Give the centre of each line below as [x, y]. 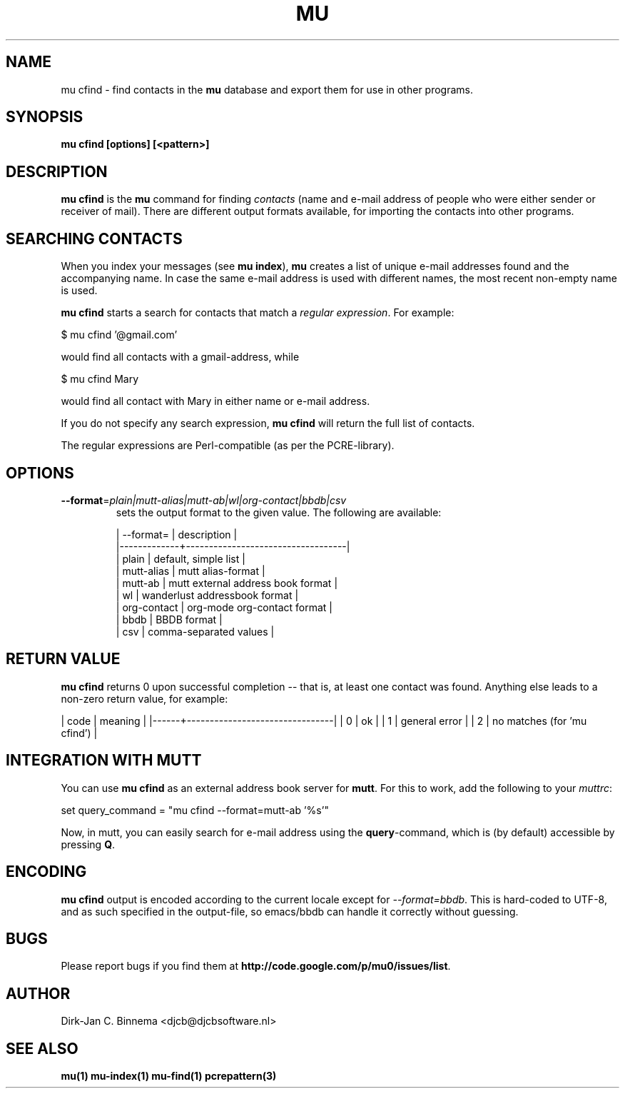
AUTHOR [38, 993]
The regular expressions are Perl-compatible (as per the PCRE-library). [228, 446]
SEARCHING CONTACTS [94, 239]
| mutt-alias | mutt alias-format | [190, 571]
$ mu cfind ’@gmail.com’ [119, 335]
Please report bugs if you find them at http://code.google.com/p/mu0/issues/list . [256, 966]
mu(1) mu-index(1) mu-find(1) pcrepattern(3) [169, 1076]
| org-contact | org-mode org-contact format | [224, 607]
